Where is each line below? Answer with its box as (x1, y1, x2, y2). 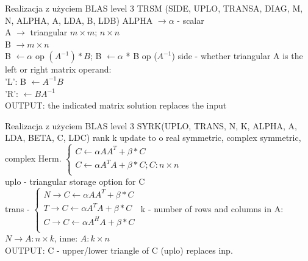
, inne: (54, 232, 78, 245)
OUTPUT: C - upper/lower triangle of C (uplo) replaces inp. (5, 243, 233, 256)
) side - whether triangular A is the (171, 49, 303, 62)
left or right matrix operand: (5, 63, 112, 76)
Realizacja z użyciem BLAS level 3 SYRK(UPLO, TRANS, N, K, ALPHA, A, (5, 119, 297, 132)
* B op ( (126, 49, 157, 62)
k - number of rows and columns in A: (140, 202, 284, 215)
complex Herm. (5, 152, 62, 165)
